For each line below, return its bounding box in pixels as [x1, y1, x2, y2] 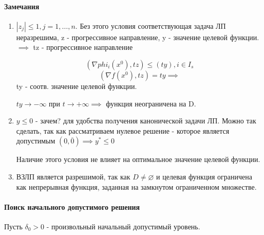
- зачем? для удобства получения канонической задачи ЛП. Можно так [35, 115, 256, 126]
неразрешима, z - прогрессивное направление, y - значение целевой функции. [16, 31, 259, 42]
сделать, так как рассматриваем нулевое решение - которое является [16, 125, 230, 136]
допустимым [16, 135, 55, 146]
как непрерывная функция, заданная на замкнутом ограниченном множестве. [16, 181, 257, 192]
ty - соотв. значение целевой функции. [16, 80, 137, 91]
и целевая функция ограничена [156, 171, 252, 182]
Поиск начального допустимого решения [4, 201, 140, 212]
